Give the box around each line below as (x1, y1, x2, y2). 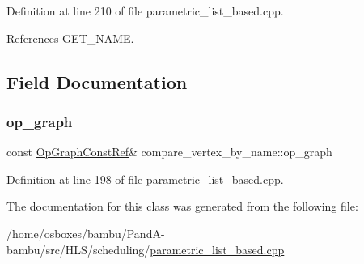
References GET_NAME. (6, 29, 134, 46)
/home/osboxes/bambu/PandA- (6, 224, 165, 241)
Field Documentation (6, 69, 188, 94)
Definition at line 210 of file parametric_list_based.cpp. (6, 2, 284, 19)
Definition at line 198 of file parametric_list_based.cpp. (6, 170, 284, 187)
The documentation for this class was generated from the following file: (6, 198, 358, 215)
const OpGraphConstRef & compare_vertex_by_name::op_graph (6, 143, 332, 160)
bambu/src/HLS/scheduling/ (6, 241, 150, 258)
